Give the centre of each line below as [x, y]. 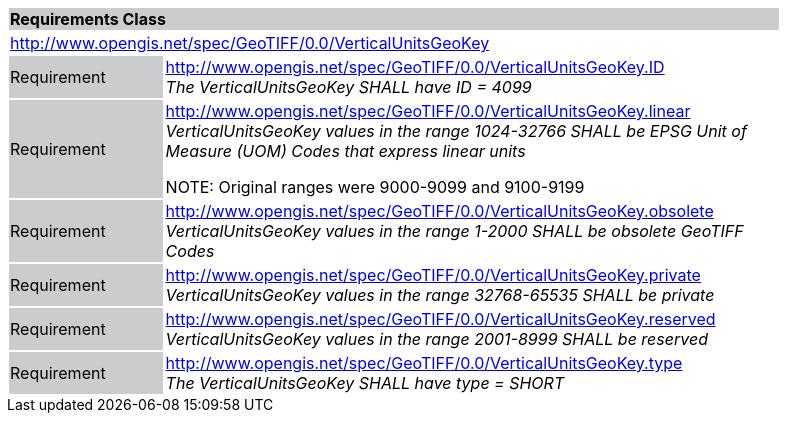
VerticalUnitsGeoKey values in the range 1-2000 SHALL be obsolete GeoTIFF [454, 231]
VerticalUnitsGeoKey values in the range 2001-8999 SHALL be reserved [436, 339]
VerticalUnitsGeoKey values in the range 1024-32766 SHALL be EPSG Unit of [456, 131]
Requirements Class [88, 19]
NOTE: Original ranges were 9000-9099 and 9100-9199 [375, 187]
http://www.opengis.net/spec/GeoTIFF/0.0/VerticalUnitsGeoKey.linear [428, 111]
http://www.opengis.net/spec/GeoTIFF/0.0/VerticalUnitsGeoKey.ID [415, 67]
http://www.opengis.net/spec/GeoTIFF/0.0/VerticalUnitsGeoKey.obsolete [439, 211]
